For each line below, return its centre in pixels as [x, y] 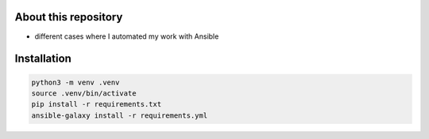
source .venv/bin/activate [84, 93]
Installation [43, 59]
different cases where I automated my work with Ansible [127, 36]
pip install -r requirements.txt [97, 104]
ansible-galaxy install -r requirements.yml [120, 115]
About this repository [69, 17]
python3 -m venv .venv [75, 82]
